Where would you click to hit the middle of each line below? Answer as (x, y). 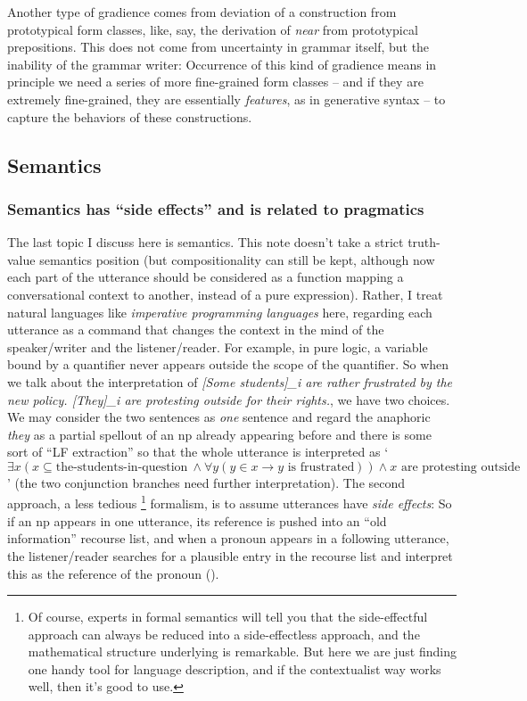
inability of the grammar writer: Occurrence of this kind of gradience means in (222, 64)
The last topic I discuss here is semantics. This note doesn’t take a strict (206, 242)
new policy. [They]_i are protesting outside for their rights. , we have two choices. (229, 399)
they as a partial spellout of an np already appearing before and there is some (219, 434)
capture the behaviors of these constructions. (130, 116)
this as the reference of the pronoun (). (113, 573)
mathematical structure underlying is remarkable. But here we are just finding (243, 652)
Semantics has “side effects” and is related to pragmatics (216, 208)
